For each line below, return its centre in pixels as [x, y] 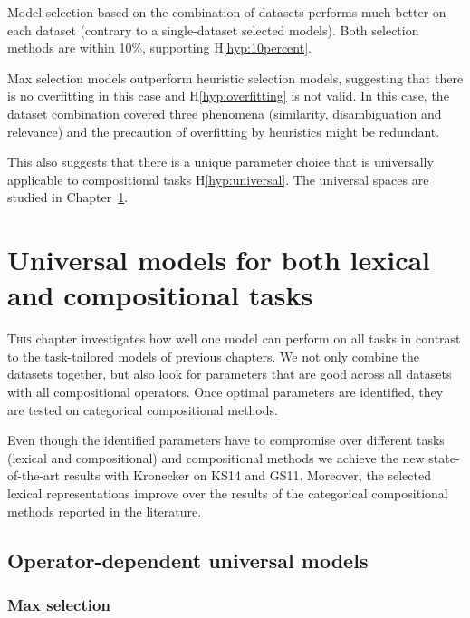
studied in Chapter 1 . [68, 197]
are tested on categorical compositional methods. [143, 409]
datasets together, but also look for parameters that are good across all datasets [230, 374]
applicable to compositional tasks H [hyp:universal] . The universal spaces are [218, 179]
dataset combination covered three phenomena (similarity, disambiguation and [225, 113]
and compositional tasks [160, 295]
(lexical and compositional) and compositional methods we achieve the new [216, 457]
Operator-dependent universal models [188, 560]
